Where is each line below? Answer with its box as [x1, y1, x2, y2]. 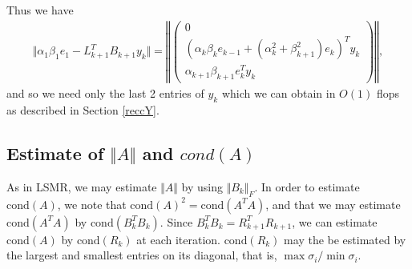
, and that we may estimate [265, 195, 401, 212]
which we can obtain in [221, 85, 336, 102]
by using [181, 178, 223, 195]
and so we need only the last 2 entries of [6, 85, 204, 102]
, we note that [57, 195, 127, 212]
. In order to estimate [254, 178, 360, 195]
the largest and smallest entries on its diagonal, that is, [6, 247, 277, 263]
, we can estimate [292, 213, 378, 230]
